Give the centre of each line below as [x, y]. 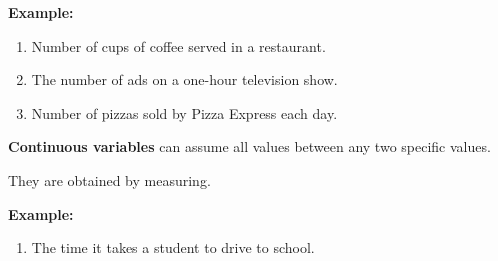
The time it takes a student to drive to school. [173, 247]
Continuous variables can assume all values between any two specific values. [249, 146]
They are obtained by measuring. [109, 179]
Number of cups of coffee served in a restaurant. [178, 45]
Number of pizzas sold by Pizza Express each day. [184, 112]
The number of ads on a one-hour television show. [184, 79]
